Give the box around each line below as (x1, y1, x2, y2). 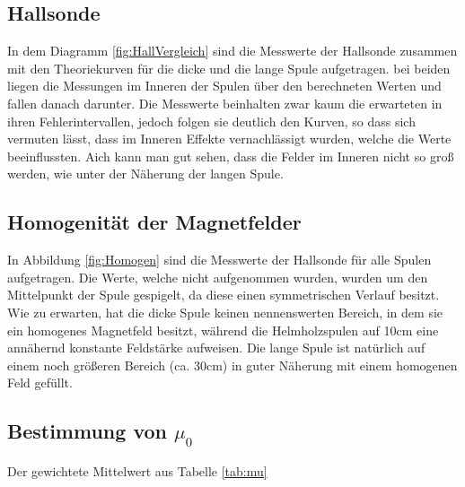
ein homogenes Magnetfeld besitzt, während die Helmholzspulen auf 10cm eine (7, 320, 439, 339)
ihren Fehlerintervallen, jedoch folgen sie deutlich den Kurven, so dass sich (7, 111, 416, 130)
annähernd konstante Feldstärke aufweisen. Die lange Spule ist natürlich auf (7, 338, 426, 357)
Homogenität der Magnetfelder (7, 208, 302, 236)
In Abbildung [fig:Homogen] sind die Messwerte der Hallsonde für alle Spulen (7, 250, 432, 269)
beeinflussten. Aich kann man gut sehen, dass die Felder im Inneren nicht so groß (7, 146, 454, 165)
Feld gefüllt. (7, 373, 73, 392)
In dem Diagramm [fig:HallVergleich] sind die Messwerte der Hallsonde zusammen (7, 41, 458, 60)
